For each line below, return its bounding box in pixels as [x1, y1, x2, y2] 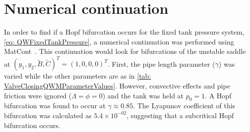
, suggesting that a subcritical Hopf [126, 110, 234, 120]
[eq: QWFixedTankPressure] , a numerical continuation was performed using [4, 36, 234, 46]
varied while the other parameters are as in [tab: [4, 71, 151, 81]
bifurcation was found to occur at [4, 100, 106, 111]
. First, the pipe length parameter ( [107, 58, 215, 69]
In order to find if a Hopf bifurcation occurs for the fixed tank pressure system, [4, 27, 245, 37]
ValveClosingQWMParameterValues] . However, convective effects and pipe [4, 81, 230, 90]
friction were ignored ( [4, 90, 72, 100]
